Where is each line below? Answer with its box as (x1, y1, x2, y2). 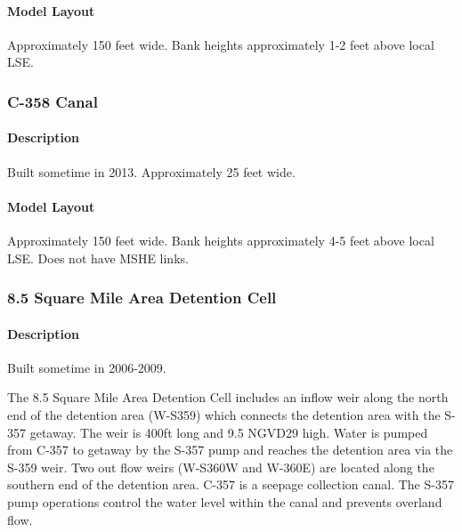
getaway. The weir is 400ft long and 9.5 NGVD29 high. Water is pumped (29, 423, 428, 441)
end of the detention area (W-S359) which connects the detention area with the (7, 406, 441, 424)
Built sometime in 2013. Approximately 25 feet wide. (7, 162, 296, 181)
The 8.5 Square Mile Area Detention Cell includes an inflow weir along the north (7, 388, 449, 407)
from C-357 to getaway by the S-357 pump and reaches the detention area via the (7, 440, 453, 459)
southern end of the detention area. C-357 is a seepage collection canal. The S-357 (7, 475, 454, 494)
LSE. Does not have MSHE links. (7, 248, 189, 267)
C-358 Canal (7, 90, 98, 112)
